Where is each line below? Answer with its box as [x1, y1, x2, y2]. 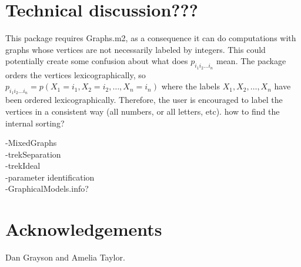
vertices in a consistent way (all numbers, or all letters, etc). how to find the [5, 105, 280, 117]
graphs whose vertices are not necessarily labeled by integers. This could [5, 43, 266, 55]
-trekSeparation [5, 148, 61, 160]
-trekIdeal [5, 159, 41, 172]
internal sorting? [5, 116, 65, 129]
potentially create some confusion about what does [5, 55, 188, 67]
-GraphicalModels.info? [5, 182, 89, 195]
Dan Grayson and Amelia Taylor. [5, 251, 125, 263]
